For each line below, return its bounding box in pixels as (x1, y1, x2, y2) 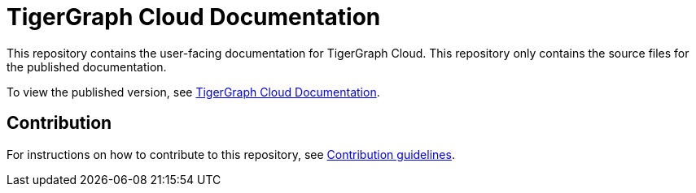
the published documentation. (7, 59, 167, 74)
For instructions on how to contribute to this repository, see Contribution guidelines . (7, 147, 455, 161)
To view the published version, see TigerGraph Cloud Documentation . (7, 84, 380, 99)
